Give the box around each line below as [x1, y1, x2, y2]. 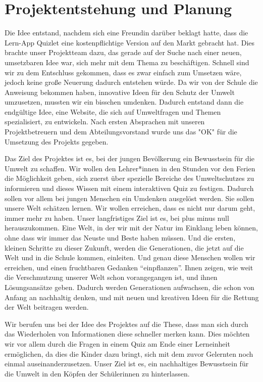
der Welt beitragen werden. [5, 302, 89, 312]
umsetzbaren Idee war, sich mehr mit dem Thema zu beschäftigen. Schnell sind [5, 57, 249, 67]
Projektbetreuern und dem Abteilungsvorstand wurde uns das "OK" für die [5, 126, 237, 137]
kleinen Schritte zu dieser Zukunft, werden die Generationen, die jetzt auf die [5, 242, 244, 253]
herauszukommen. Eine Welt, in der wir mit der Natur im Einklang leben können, [5, 222, 258, 233]
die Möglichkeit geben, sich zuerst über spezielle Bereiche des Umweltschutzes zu [5, 173, 254, 183]
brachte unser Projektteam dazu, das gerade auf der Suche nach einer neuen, [5, 47, 242, 58]
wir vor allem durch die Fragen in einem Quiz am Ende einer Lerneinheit [5, 338, 230, 349]
